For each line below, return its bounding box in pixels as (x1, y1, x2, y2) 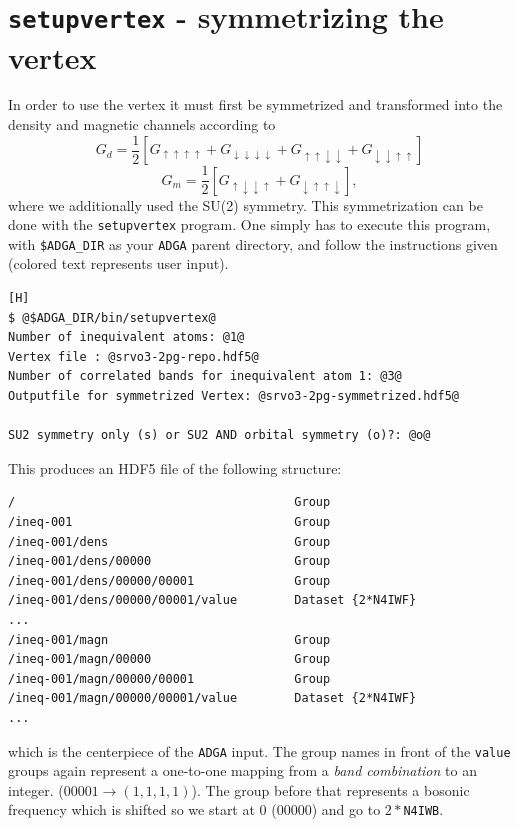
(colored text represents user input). (8, 253, 229, 274)
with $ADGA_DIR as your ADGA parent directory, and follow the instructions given (8, 233, 498, 254)
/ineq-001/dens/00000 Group (8, 554, 331, 569)
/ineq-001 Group (8, 515, 331, 529)
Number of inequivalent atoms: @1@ (8, 330, 245, 345)
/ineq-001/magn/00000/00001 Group (8, 671, 331, 686)
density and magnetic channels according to (8, 114, 276, 135)
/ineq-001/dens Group (8, 534, 331, 549)
